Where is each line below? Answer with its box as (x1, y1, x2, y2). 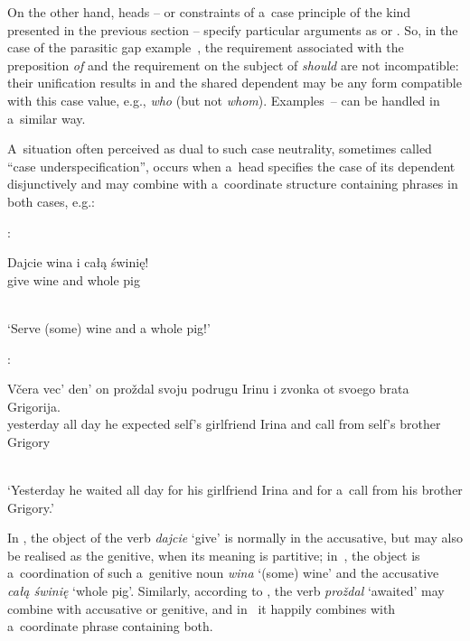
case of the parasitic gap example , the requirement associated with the (7, 38, 404, 57)
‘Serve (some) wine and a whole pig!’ (7, 318, 211, 337)
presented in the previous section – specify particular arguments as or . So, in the (7, 20, 458, 39)
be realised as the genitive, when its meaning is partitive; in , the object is (7, 545, 420, 564)
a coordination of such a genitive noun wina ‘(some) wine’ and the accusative (7, 563, 439, 582)
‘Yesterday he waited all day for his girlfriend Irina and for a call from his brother (7, 480, 463, 499)
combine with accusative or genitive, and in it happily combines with (7, 599, 396, 618)
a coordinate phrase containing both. (7, 617, 213, 636)
